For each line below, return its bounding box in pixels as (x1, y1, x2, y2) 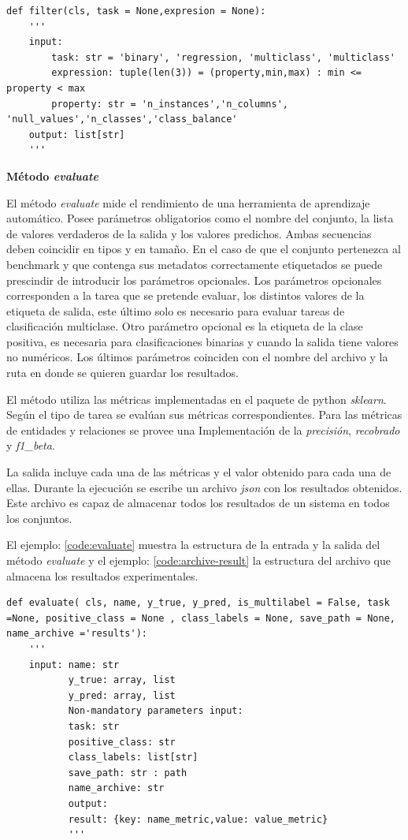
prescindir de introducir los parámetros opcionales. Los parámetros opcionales (6, 271, 382, 288)
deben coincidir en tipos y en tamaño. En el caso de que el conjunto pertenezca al (6, 241, 401, 257)
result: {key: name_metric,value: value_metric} (68, 813, 328, 825)
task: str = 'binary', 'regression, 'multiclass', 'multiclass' (51, 51, 395, 63)
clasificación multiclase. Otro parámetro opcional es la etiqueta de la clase (6, 318, 363, 334)
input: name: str (28, 659, 120, 670)
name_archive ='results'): (6, 628, 147, 640)
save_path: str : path (68, 767, 187, 778)
